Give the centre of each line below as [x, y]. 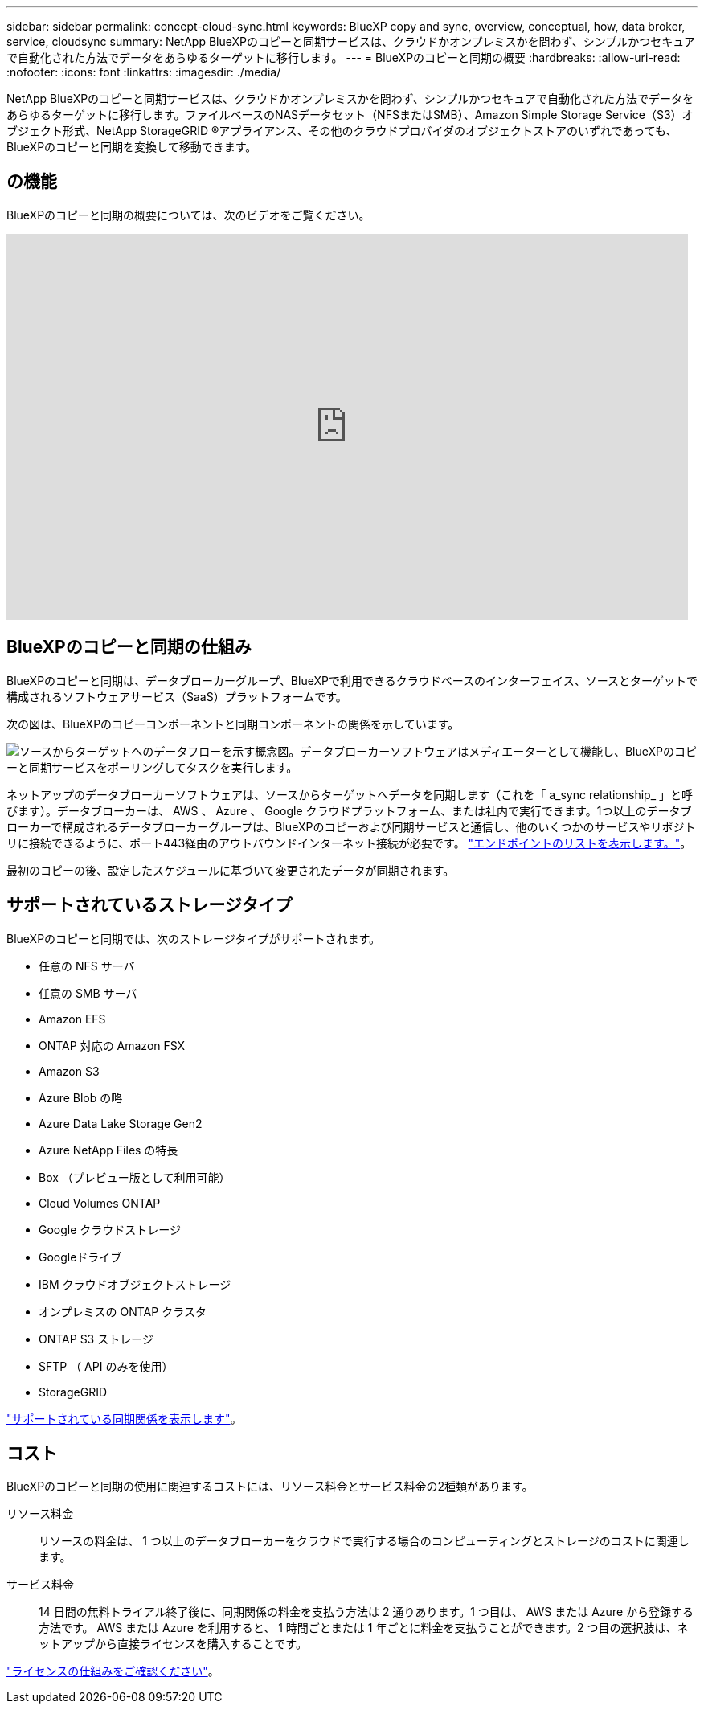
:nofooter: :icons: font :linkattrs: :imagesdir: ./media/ [144, 72]
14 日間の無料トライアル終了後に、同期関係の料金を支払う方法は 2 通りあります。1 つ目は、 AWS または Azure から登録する [366, 1612]
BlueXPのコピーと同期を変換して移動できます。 [132, 147]
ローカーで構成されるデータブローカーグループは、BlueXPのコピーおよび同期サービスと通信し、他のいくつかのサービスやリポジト [351, 826]
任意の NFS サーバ [87, 966]
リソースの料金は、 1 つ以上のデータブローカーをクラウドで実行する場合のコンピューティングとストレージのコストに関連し [364, 1541]
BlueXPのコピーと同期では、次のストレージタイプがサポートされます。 [194, 938]
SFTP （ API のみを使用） [106, 1366]
